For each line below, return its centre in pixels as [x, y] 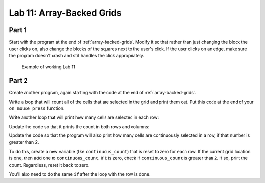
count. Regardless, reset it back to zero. [50, 165]
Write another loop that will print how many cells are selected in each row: [84, 117]
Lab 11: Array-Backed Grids [65, 13]
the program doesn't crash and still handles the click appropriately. [77, 55]
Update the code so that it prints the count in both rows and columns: [79, 126]
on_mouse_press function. [37, 108]
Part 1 [18, 30]
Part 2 [18, 81]
